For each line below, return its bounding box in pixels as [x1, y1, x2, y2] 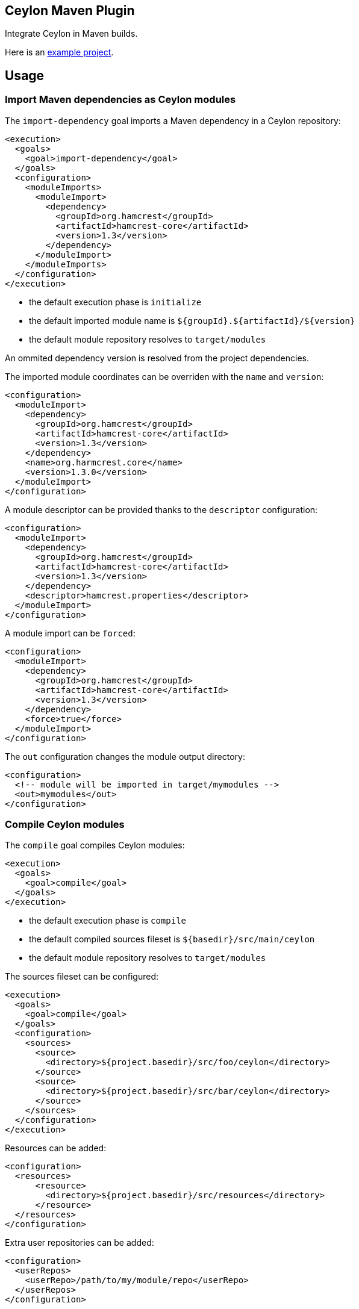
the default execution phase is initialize [29, 296, 202, 307]
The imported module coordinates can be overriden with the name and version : [5, 371, 324, 382]
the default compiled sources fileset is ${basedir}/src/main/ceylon [29, 934, 315, 945]
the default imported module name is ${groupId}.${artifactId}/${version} [29, 315, 355, 326]
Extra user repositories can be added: [5, 1237, 154, 1248]
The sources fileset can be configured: [5, 971, 158, 982]
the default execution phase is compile [29, 915, 187, 926]
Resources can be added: [5, 1143, 107, 1154]
